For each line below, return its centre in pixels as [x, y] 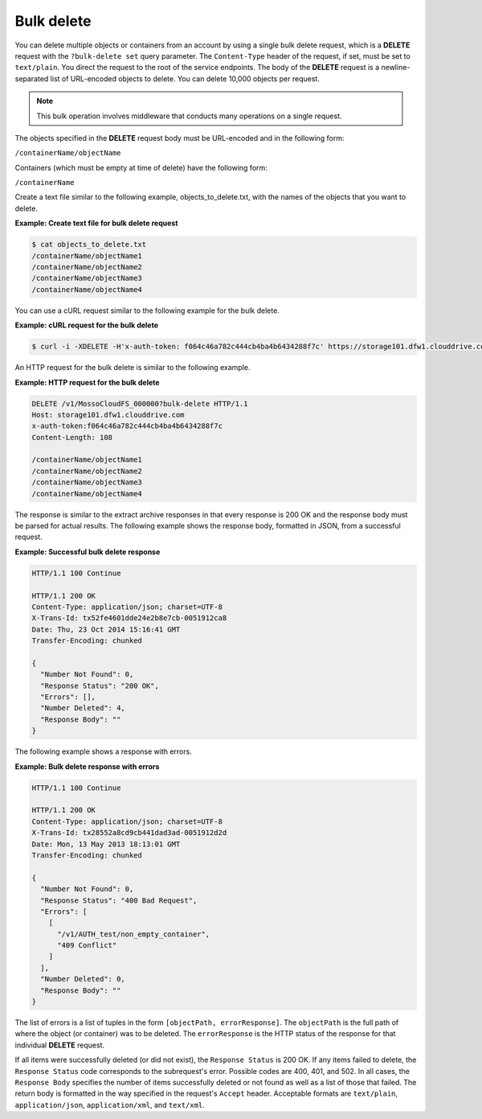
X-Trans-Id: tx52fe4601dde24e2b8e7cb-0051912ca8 [129, 618]
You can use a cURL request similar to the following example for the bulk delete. [147, 311]
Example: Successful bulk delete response [88, 552]
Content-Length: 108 [72, 437]
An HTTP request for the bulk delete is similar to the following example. [133, 368]
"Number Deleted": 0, [83, 979]
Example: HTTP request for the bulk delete [87, 382]
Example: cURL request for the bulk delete [87, 325]
